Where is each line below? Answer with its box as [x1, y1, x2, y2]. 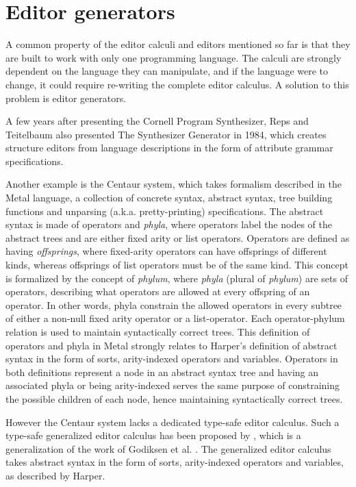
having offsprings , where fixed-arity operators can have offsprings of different [5, 244, 327, 258]
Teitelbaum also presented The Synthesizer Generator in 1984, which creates [5, 127, 327, 141]
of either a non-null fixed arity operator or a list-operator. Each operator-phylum [5, 311, 345, 325]
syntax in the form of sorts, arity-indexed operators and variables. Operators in [5, 351, 338, 366]
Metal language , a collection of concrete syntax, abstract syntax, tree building [5, 190, 333, 205]
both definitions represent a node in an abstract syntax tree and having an [5, 364, 319, 379]
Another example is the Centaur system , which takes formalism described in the [5, 177, 342, 191]
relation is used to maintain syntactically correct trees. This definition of [5, 325, 310, 338]
